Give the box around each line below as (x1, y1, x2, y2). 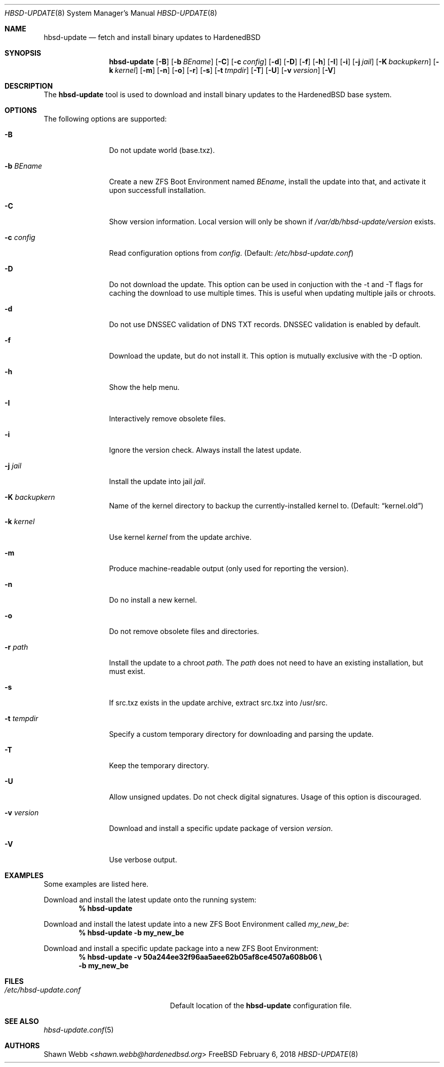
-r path (5, 643, 28, 651)
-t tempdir (5, 714, 38, 723)
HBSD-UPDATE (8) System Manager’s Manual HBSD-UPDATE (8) (5, 9, 217, 17)
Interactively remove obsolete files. (109, 414, 226, 423)
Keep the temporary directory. (109, 761, 210, 770)
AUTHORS (5, 1041, 40, 1050)
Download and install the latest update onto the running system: (44, 895, 257, 904)
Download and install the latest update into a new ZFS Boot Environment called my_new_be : (44, 920, 349, 928)
